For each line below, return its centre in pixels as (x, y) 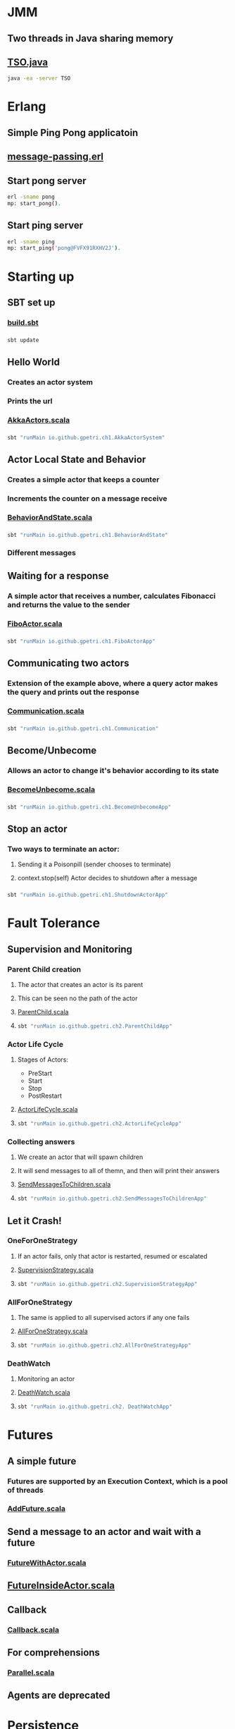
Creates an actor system (50, 382)
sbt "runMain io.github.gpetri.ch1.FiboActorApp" (82, 641)
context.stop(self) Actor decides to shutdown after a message (107, 878)
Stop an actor (38, 829)
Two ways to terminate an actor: (63, 849)
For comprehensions (54, 1652)
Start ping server (45, 225)
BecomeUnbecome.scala (51, 789)
